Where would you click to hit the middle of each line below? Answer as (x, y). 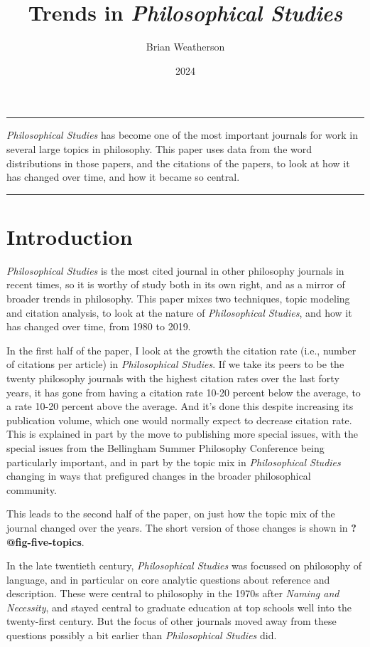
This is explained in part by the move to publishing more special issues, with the (182, 434)
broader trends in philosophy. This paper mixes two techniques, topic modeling (178, 298)
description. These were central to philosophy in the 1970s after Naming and (173, 593)
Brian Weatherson (185, 47)
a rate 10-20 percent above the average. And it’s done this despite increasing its (180, 406)
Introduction (70, 236)
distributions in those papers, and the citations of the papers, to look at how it (178, 163)
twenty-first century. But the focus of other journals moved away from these (172, 621)
